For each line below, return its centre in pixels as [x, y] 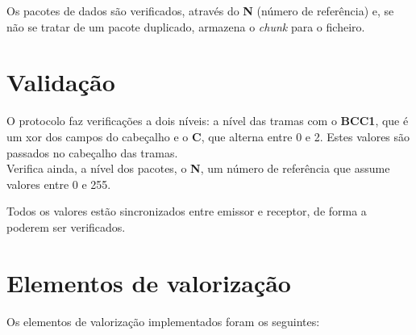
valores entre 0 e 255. [59, 184]
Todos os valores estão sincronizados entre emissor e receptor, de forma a [187, 211]
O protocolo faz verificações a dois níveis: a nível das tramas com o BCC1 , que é [208, 121]
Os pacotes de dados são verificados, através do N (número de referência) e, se [200, 10]
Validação [61, 82]
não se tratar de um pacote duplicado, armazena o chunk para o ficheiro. [186, 26]
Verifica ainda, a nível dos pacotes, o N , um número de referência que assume [198, 168]
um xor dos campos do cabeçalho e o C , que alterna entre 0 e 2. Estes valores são [208, 136]
